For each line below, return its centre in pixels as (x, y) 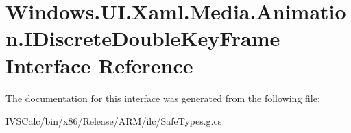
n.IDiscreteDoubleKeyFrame (143, 38)
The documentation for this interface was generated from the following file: (163, 98)
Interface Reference (99, 65)
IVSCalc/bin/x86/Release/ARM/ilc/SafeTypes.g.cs (114, 121)
